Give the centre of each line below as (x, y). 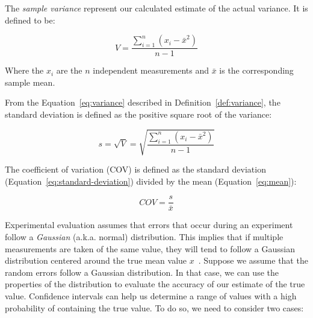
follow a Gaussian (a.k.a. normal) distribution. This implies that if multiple (144, 236)
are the (69, 70)
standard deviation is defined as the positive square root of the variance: (138, 114)
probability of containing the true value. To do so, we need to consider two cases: (154, 307)
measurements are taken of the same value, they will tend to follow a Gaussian (150, 248)
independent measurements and (151, 70)
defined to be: (30, 20)
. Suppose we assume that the (253, 260)
